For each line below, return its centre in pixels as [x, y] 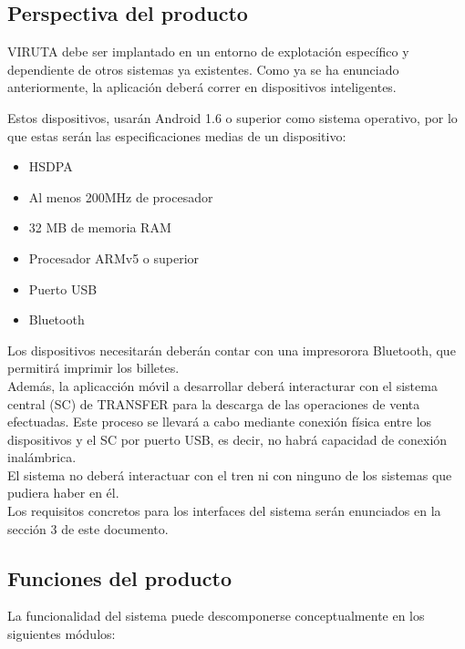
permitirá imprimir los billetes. [93, 368]
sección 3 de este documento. [88, 528]
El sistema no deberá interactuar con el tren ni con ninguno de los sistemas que [230, 474]
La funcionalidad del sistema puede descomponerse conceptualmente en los [216, 616]
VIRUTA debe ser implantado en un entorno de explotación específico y [208, 52]
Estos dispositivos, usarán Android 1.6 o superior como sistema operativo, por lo [232, 117]
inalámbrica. [42, 457]
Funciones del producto [119, 577]
